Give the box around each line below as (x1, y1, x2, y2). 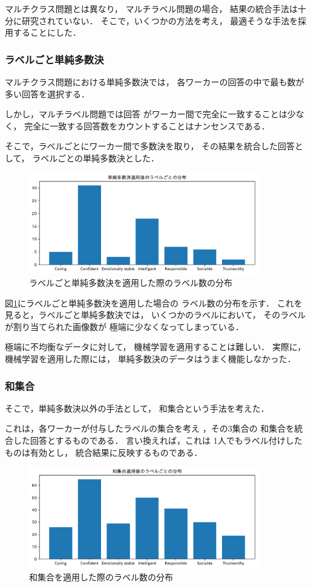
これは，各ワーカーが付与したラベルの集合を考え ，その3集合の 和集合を (5, 422, 295, 435)
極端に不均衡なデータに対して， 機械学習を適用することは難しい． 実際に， (5, 340, 306, 353)
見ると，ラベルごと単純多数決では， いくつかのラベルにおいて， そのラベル (5, 308, 306, 321)
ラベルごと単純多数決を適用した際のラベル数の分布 (29, 276, 232, 289)
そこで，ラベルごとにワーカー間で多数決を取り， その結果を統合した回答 (5, 140, 295, 152)
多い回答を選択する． (5, 87, 90, 100)
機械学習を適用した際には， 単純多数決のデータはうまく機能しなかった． (5, 352, 296, 365)
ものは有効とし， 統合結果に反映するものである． (5, 446, 203, 458)
